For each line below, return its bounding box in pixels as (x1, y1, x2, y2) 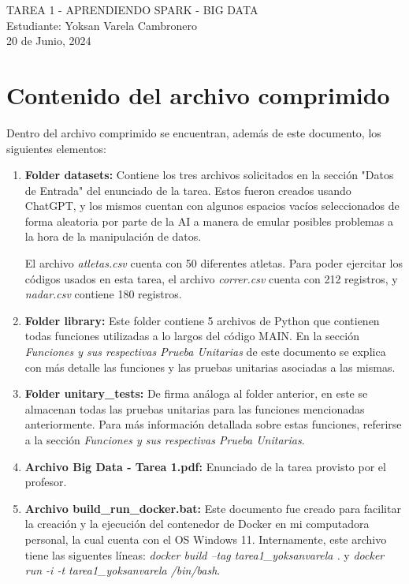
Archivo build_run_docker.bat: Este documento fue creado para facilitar (24, 500, 401, 516)
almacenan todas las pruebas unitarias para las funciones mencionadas (24, 400, 365, 417)
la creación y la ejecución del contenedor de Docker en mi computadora (24, 515, 370, 532)
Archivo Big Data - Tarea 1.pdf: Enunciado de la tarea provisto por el (24, 458, 386, 474)
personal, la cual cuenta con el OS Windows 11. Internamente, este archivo (24, 530, 387, 547)
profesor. (24, 474, 67, 490)
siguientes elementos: (6, 140, 106, 156)
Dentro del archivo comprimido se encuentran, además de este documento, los (6, 124, 381, 140)
